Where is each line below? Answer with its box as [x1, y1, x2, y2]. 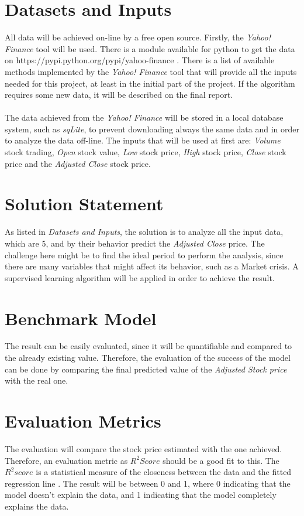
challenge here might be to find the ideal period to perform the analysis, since [5, 248, 284, 261]
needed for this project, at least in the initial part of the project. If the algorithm [5, 77, 295, 89]
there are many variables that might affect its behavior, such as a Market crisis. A [5, 260, 299, 272]
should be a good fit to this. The [163, 454, 279, 466]
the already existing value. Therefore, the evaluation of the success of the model [5, 351, 291, 364]
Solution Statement [5, 192, 164, 216]
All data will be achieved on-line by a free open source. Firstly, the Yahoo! [5, 31, 271, 43]
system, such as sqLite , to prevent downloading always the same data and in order [5, 122, 299, 135]
